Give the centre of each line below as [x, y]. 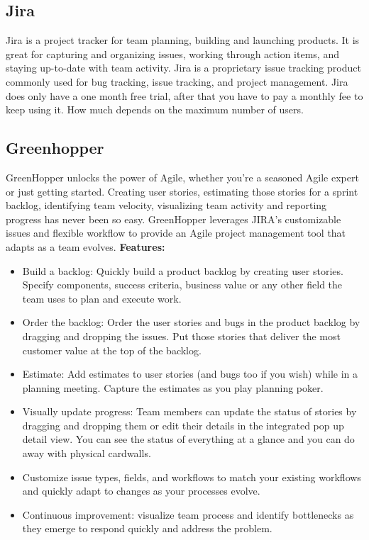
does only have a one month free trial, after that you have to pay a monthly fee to [184, 95]
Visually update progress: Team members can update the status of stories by [189, 411]
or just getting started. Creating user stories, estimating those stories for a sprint [182, 191]
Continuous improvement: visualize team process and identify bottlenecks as [188, 514]
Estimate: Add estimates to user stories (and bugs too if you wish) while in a [190, 374]
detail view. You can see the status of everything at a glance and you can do [188, 439]
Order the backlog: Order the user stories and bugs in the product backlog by [191, 322]
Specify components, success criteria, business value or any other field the [182, 285]
